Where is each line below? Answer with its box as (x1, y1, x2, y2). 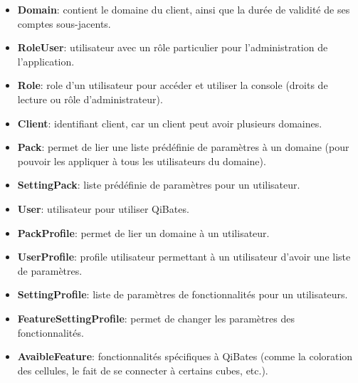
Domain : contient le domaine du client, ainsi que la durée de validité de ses (17, 2, 350, 16)
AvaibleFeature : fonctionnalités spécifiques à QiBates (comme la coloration (17, 349, 353, 364)
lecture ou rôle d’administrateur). (17, 91, 163, 106)
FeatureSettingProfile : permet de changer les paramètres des (17, 310, 295, 325)
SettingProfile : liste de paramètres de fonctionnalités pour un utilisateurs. (17, 287, 348, 302)
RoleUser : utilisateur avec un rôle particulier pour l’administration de (17, 40, 328, 55)
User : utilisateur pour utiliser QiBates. (17, 201, 189, 216)
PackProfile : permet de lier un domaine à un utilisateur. (17, 225, 270, 240)
